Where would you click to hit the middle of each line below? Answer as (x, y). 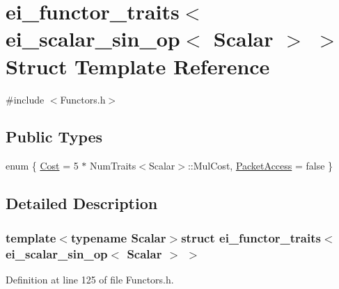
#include (25, 99)
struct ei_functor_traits (251, 237)
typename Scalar (118, 237)
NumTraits (113, 166)
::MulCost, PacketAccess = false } (260, 166)
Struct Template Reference (138, 66)
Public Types (54, 137)
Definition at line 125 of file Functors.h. (90, 279)
